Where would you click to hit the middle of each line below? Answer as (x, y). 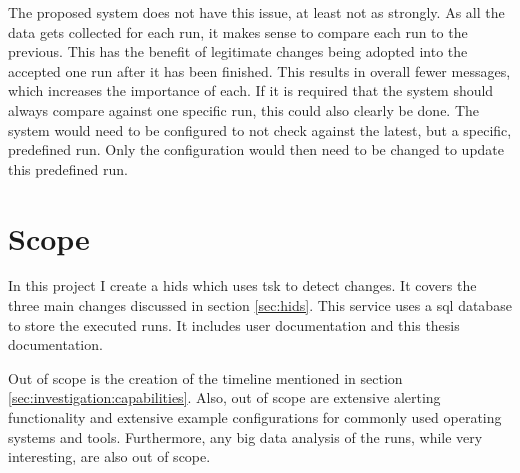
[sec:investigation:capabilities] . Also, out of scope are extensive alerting (224, 397)
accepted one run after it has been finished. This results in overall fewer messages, (259, 70)
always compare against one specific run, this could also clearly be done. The (244, 109)
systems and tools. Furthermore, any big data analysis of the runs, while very (245, 436)
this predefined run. (68, 168)
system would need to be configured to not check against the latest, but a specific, (260, 129)
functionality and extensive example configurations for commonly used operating (255, 417)
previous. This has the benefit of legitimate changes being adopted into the (238, 51)
